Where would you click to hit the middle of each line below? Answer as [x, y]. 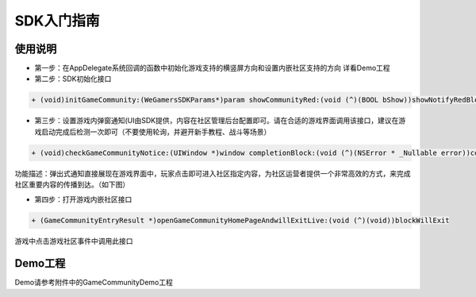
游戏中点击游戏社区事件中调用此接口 [74, 241]
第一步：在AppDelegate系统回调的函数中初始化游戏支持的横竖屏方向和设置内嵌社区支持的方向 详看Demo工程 [212, 68]
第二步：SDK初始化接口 [73, 79]
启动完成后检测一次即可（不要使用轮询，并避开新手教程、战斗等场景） [156, 132]
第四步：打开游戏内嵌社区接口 [83, 199]
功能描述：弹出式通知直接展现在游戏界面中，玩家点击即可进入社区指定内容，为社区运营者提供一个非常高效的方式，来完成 [213, 173]
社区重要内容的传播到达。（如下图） [72, 185]
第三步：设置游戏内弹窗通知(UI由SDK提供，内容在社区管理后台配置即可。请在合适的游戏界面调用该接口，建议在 [217, 121]
